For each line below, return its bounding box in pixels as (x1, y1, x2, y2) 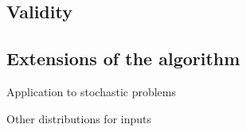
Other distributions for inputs (6, 110, 152, 126)
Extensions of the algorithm (6, 46, 240, 71)
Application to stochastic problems (6, 83, 176, 99)
